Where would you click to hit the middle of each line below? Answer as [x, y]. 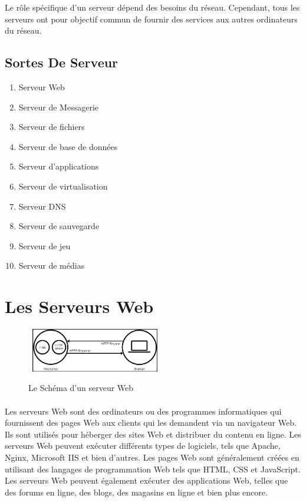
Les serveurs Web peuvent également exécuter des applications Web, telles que [147, 480]
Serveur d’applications [59, 166]
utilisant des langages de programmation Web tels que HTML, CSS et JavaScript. [153, 469]
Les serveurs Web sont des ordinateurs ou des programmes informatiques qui [143, 411]
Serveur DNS [42, 206]
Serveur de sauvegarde [59, 226]
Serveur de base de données [68, 146]
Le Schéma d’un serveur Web [81, 388]
